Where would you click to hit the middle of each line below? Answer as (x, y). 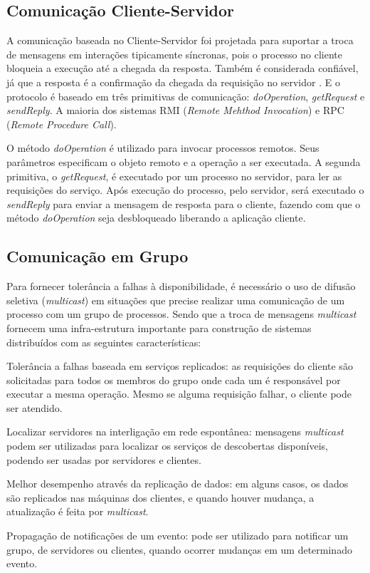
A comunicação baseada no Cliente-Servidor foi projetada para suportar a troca (180, 40)
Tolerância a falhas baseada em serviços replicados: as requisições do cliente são (180, 366)
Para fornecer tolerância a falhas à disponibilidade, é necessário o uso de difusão (181, 286)
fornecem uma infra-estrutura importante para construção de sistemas (159, 327)
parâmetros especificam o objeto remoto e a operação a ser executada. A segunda (184, 161)
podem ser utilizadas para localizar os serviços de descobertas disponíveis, (167, 446)
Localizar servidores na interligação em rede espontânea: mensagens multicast (175, 432)
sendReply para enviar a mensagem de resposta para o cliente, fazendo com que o (184, 203)
